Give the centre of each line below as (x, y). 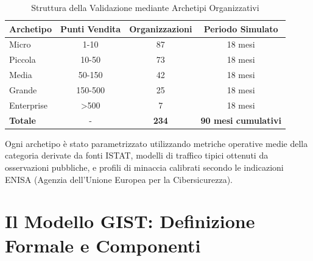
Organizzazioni (161, 28)
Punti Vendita (91, 28)
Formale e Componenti (103, 245)
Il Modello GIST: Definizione (130, 221)
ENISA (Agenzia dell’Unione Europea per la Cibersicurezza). (119, 179)
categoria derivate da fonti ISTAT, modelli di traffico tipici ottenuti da (137, 155)
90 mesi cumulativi (241, 120)
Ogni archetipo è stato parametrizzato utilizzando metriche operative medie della (156, 143)
